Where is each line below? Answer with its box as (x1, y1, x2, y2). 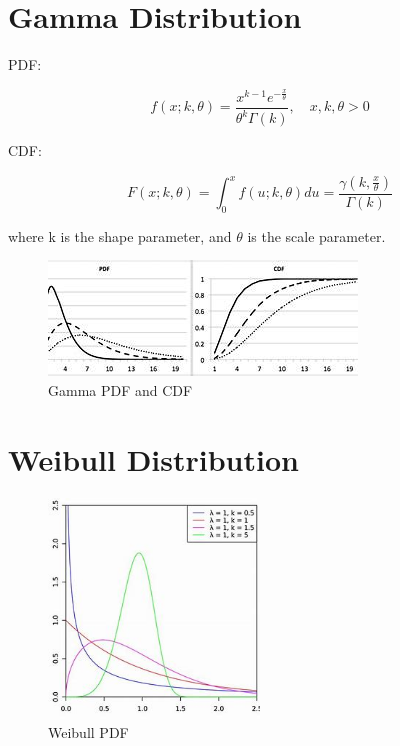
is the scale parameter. (247, 225, 386, 246)
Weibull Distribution (8, 438, 299, 479)
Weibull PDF (48, 722, 129, 743)
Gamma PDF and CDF (48, 380, 193, 401)
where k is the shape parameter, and (8, 225, 232, 246)
